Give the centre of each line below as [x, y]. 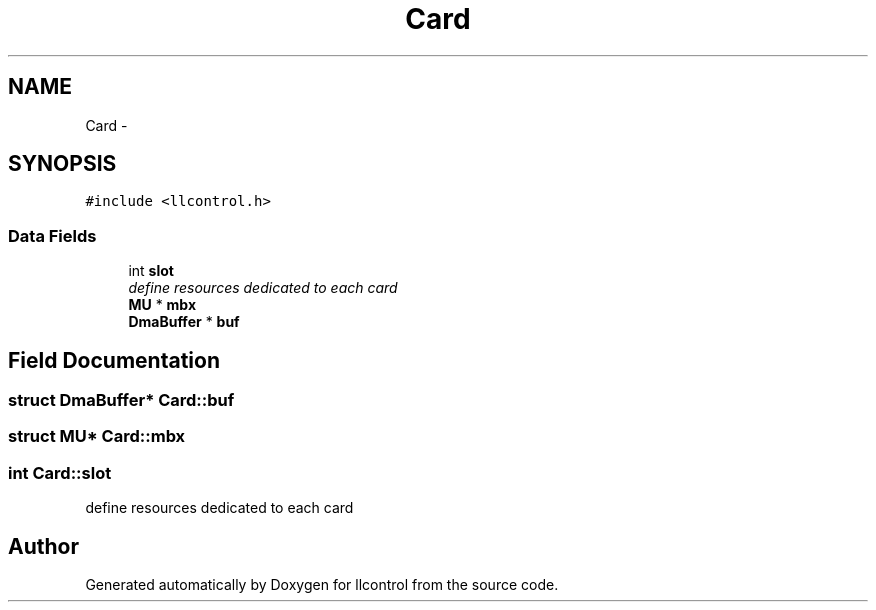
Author [43, 546]
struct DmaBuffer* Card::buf [121, 400]
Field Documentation [114, 360]
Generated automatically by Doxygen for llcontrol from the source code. [322, 584]
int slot [151, 271]
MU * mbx [162, 305]
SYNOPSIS [62, 164]
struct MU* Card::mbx [97, 436]
